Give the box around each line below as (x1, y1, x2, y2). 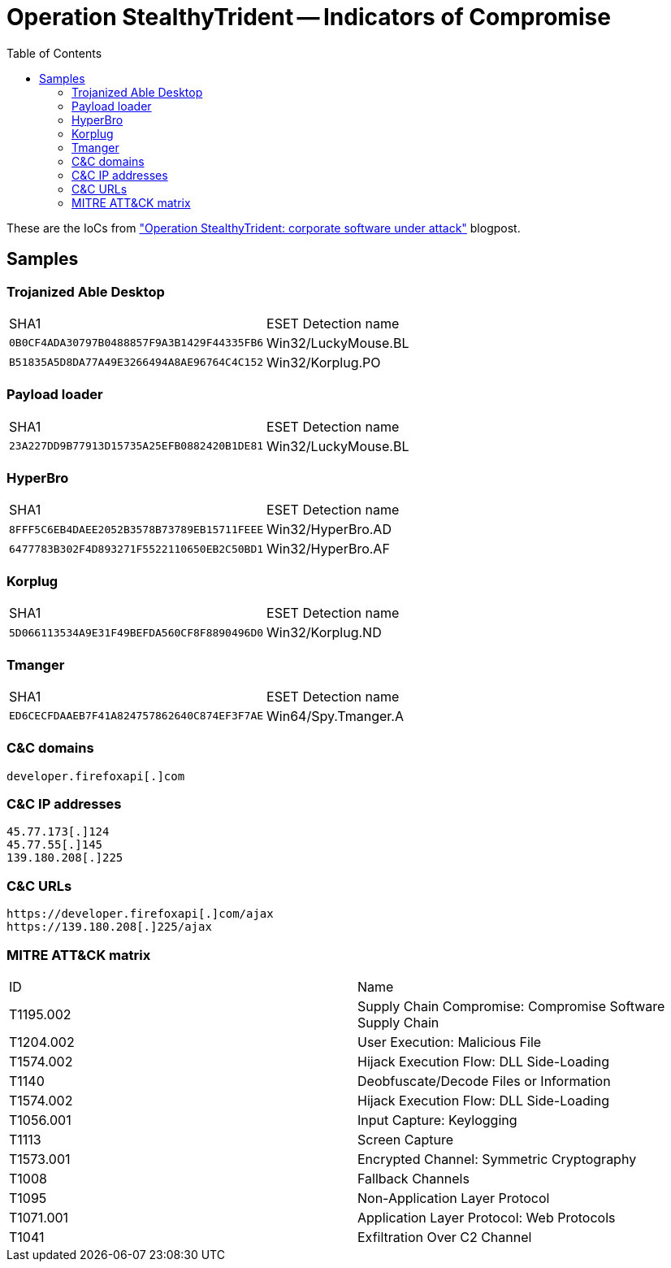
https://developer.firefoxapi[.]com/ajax (6, 907, 274, 921)
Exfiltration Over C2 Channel (357, 1228, 532, 1245)
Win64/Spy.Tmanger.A (266, 707, 404, 724)
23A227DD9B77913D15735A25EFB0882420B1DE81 (9, 440, 264, 453)
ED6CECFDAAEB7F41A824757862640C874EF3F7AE (9, 710, 264, 723)
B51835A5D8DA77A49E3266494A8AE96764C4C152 (9, 356, 264, 369)
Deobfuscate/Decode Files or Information (357, 1072, 611, 1089)
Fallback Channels (357, 1170, 470, 1187)
